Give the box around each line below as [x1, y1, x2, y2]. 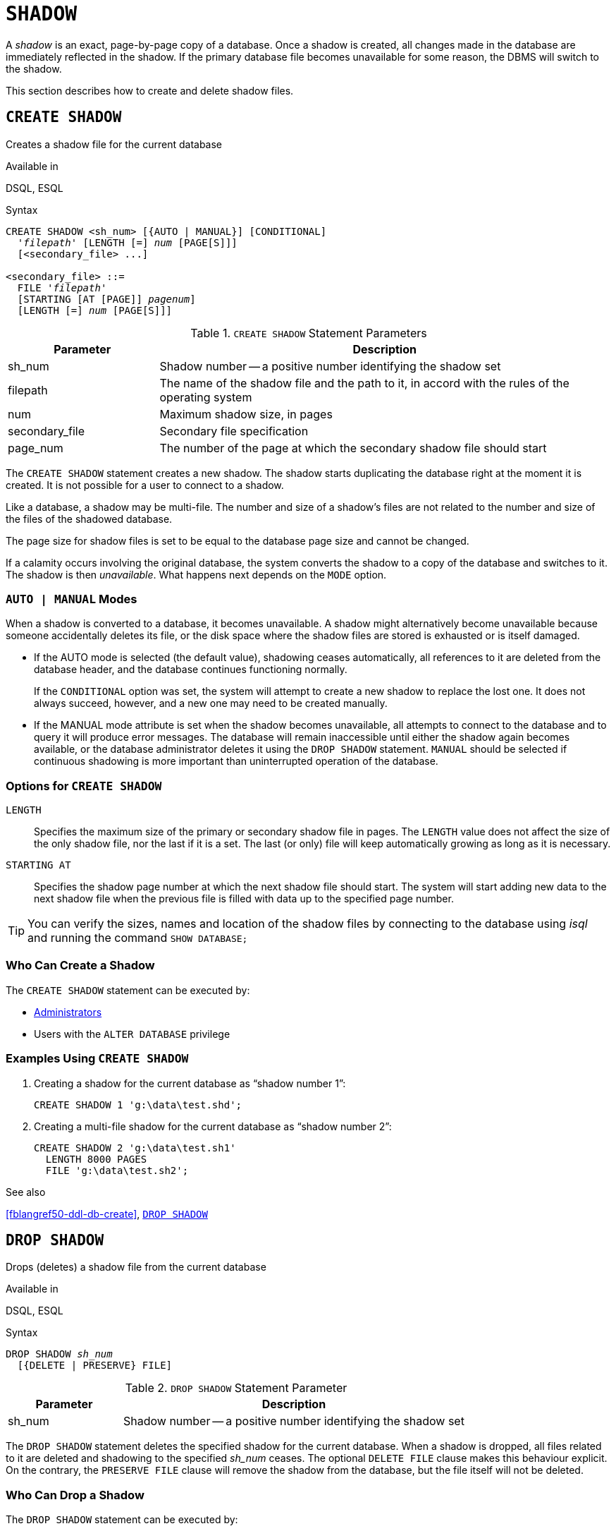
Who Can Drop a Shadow [6, 1487, 144, 1502]
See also [6, 1185, 46, 1198]
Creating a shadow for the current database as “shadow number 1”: [34, 1077, 346, 1089]
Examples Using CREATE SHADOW [6, 1051, 189, 1066]
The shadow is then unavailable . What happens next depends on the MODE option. [6, 568, 387, 581]
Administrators [34, 1005, 102, 1018]
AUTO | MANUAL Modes [6, 591, 137, 606]
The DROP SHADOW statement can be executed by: [6, 1513, 238, 1526]
